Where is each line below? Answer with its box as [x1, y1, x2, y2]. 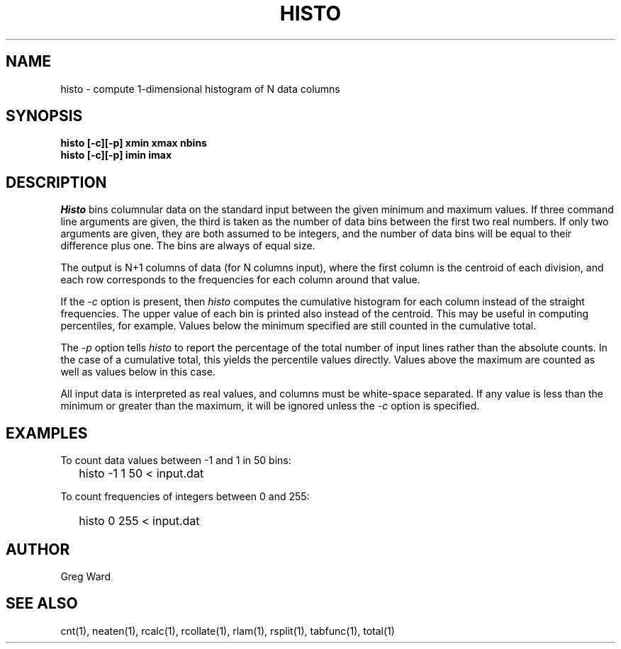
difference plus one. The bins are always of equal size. [60, 239, 315, 252]
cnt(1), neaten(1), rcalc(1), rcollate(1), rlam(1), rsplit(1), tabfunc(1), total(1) [60, 624, 395, 637]
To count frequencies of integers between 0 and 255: [60, 490, 310, 503]
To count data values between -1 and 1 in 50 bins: [60, 454, 291, 467]
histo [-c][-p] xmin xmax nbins [60, 137, 207, 149]
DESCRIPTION [6, 173, 107, 191]
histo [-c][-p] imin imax [60, 149, 172, 162]
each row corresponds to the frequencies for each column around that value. [60, 273, 420, 286]
